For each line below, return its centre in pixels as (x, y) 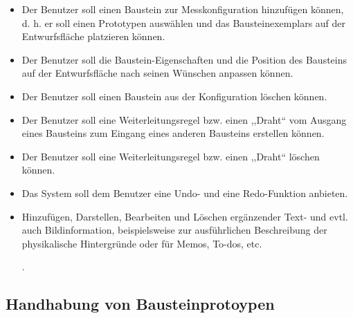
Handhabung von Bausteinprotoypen (140, 304)
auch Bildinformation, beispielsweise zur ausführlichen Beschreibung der (174, 230)
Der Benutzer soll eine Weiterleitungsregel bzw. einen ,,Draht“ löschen (171, 156)
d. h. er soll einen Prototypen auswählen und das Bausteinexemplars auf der (184, 22)
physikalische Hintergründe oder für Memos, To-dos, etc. (142, 243)
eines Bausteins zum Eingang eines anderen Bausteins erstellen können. (173, 133)
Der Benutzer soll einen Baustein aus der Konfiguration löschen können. (174, 96)
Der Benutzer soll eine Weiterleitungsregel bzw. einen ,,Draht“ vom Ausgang (184, 119)
